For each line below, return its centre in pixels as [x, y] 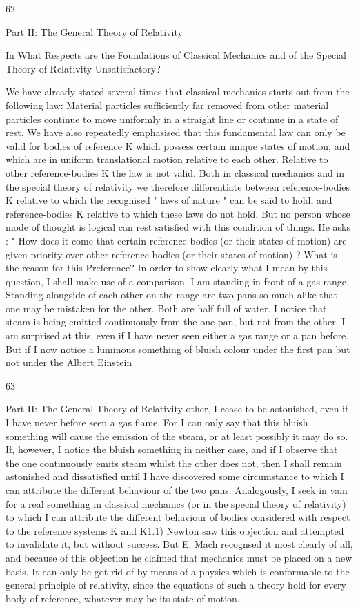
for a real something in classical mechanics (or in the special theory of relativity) [176, 503]
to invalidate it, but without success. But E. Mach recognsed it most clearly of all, [179, 544]
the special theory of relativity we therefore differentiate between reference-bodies [178, 186]
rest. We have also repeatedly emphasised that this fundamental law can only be [176, 132]
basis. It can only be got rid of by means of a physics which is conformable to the [178, 571]
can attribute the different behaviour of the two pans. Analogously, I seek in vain [177, 490]
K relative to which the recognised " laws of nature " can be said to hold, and [169, 200]
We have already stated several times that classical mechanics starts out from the [178, 92]
